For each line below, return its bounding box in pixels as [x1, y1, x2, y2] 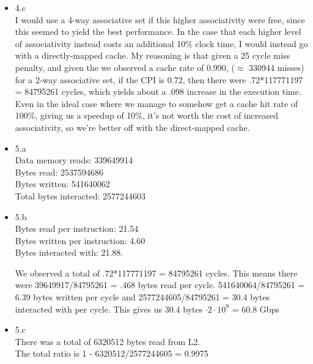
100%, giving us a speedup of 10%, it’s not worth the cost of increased [15, 109, 278, 122]
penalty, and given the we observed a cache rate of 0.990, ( [15, 61, 235, 73]
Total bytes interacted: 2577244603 [15, 189, 146, 202]
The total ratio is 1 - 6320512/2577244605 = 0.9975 [15, 347, 208, 360]
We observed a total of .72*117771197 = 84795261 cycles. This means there [15, 266, 298, 279]
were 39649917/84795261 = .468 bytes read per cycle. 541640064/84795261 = [15, 278, 305, 291]
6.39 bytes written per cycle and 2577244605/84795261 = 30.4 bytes [15, 291, 270, 303]
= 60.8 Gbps [232, 302, 279, 315]
